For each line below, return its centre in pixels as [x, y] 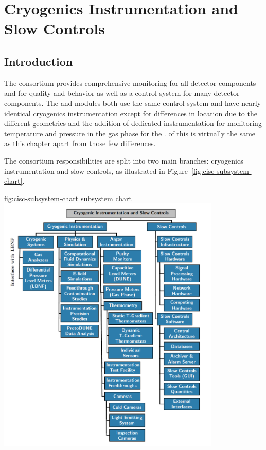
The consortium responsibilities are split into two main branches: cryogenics [124, 160]
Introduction [39, 61]
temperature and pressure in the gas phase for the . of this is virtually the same [130, 133]
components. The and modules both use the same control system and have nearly [133, 103]
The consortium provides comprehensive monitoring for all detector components [130, 83]
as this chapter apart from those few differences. [80, 143]
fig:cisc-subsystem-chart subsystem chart [68, 198]
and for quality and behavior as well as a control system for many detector [122, 93]
